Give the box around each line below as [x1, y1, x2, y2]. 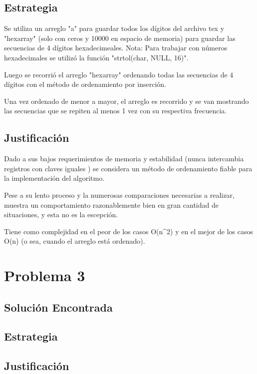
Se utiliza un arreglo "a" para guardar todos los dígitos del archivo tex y [4, 23, 225, 33]
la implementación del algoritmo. [4, 173, 105, 183]
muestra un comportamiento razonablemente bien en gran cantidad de [4, 199, 219, 210]
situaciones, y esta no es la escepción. [4, 209, 118, 220]
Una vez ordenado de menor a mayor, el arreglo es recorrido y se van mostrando [4, 95, 249, 106]
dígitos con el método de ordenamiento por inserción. [4, 79, 166, 89]
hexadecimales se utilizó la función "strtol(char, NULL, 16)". [4, 52, 189, 62]
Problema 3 [4, 265, 85, 286]
